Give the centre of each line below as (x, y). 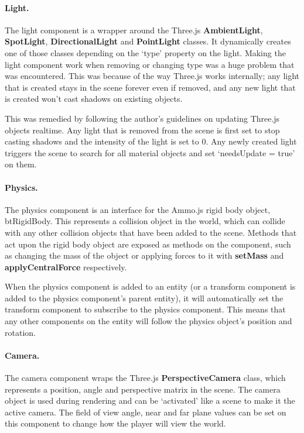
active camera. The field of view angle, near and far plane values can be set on (146, 412)
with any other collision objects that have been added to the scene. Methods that (151, 232)
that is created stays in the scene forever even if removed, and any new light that (150, 87)
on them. (21, 164)
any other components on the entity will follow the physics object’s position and (148, 321)
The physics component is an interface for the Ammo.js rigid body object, (138, 209)
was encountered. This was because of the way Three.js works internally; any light (152, 76)
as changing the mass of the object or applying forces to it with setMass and (144, 255)
